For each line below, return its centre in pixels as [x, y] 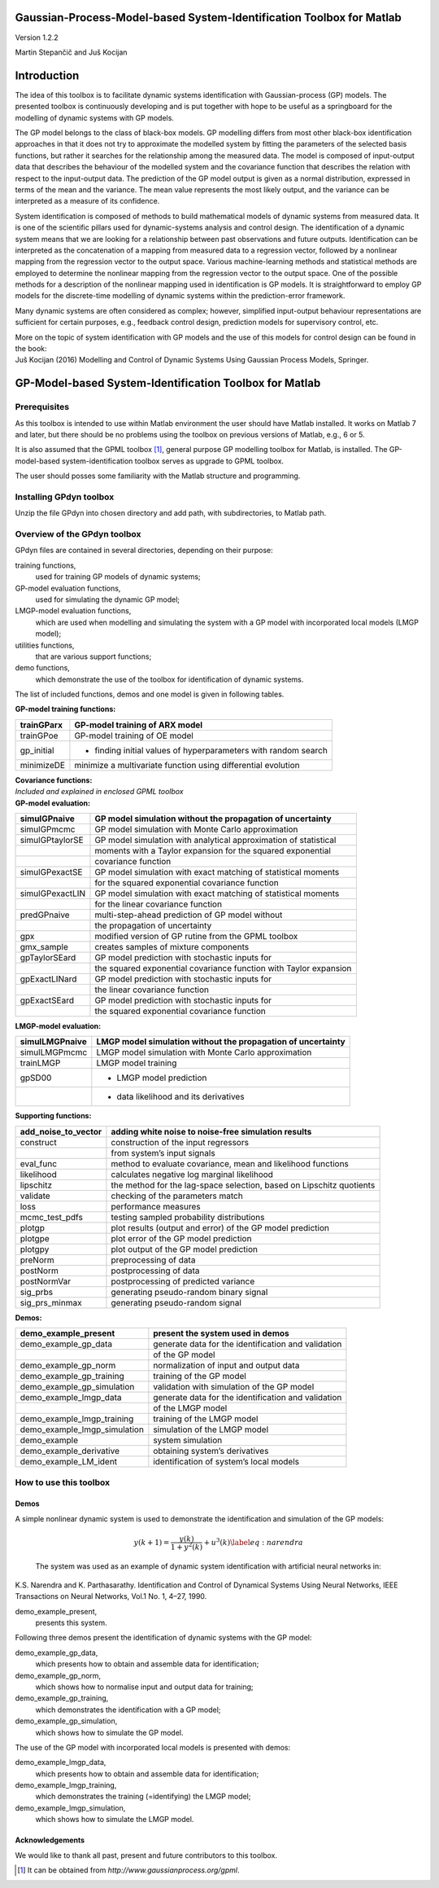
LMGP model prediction [162, 1078]
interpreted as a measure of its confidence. [87, 201]
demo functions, [43, 668]
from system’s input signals [163, 1153]
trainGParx [41, 725]
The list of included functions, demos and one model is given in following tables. [150, 694]
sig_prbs [37, 1292]
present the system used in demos [221, 1333]
